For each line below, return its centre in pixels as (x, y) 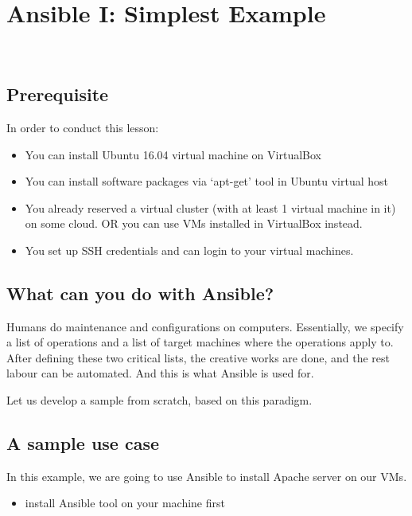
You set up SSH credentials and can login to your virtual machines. (189, 250)
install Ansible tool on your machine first (125, 503)
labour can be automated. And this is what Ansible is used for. (160, 373)
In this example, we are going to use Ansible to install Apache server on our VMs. (207, 476)
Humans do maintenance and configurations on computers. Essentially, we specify (205, 326)
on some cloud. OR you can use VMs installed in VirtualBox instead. (194, 223)
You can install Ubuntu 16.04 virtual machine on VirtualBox (173, 154)
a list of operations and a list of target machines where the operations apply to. (200, 342)
